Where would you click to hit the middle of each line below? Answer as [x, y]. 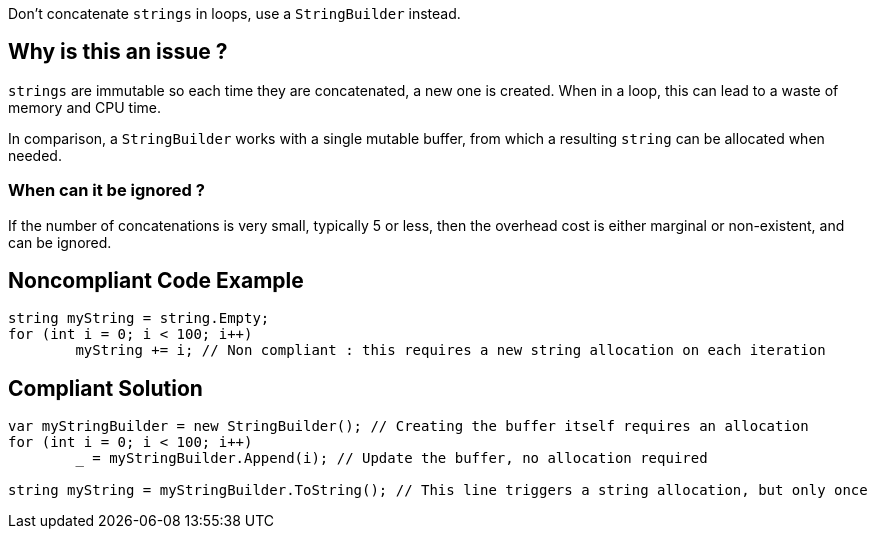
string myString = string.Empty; [139, 318]
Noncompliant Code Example [156, 281]
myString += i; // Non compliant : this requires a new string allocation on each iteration [450, 350]
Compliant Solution [105, 388]
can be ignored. [60, 242]
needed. [35, 155]
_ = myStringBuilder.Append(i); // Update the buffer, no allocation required [391, 458]
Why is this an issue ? [118, 52]
